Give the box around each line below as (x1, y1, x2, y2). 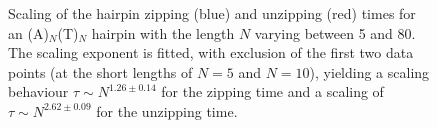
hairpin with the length (91, 22, 235, 43)
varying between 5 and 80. (254, 22, 416, 43)
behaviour (8, 81, 69, 102)
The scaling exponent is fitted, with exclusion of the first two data (8, 42, 414, 63)
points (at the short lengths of (8, 61, 193, 82)
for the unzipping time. (96, 100, 238, 121)
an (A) (8, 22, 49, 43)
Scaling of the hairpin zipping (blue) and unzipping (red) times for (8, 3, 416, 23)
